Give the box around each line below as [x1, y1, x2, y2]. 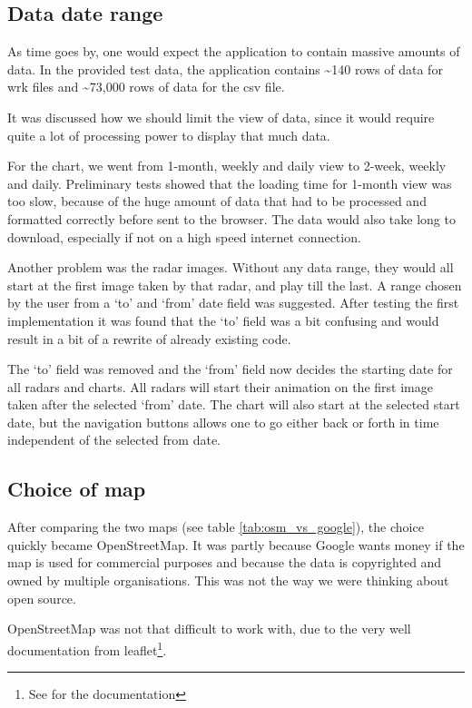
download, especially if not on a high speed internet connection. [7, 227, 361, 246]
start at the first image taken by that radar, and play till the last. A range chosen [7, 275, 462, 294]
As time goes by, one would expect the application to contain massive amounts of [7, 42, 460, 61]
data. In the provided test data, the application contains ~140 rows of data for [7, 59, 443, 78]
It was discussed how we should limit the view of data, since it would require [7, 107, 435, 126]
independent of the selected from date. [7, 430, 221, 449]
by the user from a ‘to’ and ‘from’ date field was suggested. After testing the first [7, 293, 459, 312]
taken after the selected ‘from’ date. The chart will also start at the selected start [7, 395, 460, 414]
